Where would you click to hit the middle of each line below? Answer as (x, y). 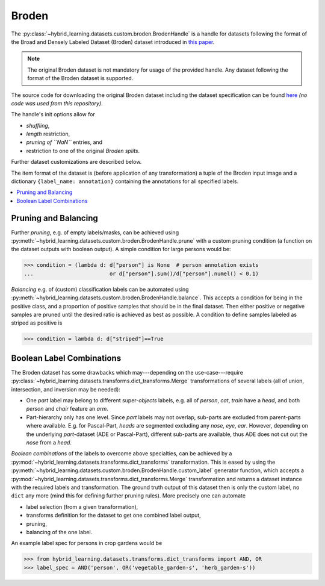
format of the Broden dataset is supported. (80, 78)
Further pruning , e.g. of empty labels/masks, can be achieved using (95, 232)
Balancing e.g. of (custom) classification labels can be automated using (100, 289)
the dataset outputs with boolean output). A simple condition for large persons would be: (121, 249)
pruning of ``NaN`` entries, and (64, 142)
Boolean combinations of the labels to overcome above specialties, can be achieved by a (122, 454)
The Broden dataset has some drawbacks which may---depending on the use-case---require (127, 372)
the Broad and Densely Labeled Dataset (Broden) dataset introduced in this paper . (113, 42)
